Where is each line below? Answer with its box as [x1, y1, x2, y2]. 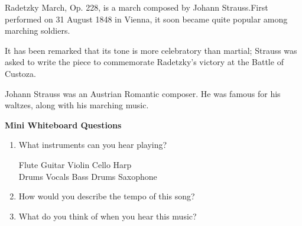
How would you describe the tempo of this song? [18, 190, 195, 202]
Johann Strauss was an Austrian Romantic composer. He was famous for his [5, 87, 281, 99]
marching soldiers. [5, 24, 70, 37]
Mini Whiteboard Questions [5, 118, 122, 131]
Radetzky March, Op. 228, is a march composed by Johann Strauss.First [5, 1, 268, 13]
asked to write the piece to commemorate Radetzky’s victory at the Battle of [5, 56, 284, 68]
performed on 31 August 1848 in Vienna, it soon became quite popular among [5, 12, 288, 25]
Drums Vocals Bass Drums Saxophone [18, 170, 157, 182]
